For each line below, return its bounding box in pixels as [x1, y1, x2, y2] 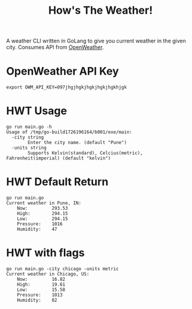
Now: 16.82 [17, 276, 66, 282]
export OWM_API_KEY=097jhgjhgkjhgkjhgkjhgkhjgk [6, 84, 127, 90]
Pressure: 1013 [17, 292, 63, 298]
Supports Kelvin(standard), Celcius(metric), [28, 150, 144, 156]
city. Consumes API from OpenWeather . [6, 44, 104, 51]
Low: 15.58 [17, 286, 66, 293]
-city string [11, 134, 44, 140]
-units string [11, 145, 47, 151]
